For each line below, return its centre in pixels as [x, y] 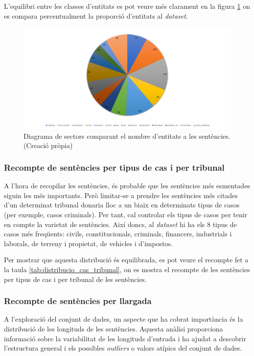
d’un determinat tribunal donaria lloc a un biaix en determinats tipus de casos [122, 205]
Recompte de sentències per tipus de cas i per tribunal [114, 167]
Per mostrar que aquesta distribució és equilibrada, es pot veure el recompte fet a [126, 260]
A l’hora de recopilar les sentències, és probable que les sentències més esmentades [127, 186]
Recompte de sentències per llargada [78, 301]
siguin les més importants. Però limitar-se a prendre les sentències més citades [121, 195]
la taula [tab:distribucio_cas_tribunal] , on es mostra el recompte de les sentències [127, 269]
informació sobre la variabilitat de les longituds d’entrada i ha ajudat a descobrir [125, 338]
